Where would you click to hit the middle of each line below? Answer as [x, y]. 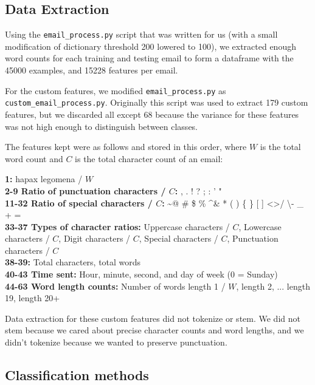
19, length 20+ [33, 298]
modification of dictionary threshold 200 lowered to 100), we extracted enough [151, 46]
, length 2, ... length [273, 286]
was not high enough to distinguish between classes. [102, 126]
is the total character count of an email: [149, 158]
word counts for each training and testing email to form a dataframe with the [149, 58]
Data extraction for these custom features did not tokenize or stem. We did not [153, 318]
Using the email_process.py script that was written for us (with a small [141, 34]
